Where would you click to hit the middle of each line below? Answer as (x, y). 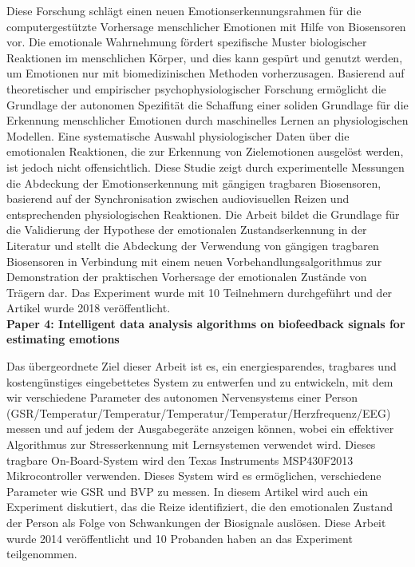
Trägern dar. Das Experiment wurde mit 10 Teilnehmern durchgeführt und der (200, 292)
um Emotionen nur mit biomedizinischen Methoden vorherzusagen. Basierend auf (206, 73)
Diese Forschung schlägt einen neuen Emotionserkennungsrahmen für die (184, 10)
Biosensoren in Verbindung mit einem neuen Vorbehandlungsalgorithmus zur (194, 261)
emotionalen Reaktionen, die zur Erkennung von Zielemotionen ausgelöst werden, (205, 151)
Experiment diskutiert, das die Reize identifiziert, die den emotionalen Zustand (200, 507)
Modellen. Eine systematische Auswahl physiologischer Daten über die (178, 135)
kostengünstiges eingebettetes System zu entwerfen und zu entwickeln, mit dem (200, 381)
